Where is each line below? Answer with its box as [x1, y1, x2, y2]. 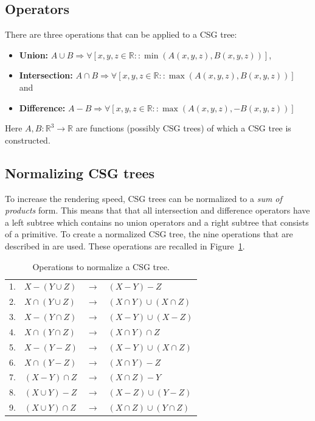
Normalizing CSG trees [5, 163, 155, 182]
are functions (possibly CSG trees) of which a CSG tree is [75, 122, 291, 134]
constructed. [5, 133, 50, 146]
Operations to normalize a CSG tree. [32, 260, 170, 273]
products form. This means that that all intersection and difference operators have [5, 204, 310, 217]
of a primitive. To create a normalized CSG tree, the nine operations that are [5, 228, 293, 240]
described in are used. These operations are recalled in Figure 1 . [5, 239, 245, 252]
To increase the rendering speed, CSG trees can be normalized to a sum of [5, 192, 282, 204]
